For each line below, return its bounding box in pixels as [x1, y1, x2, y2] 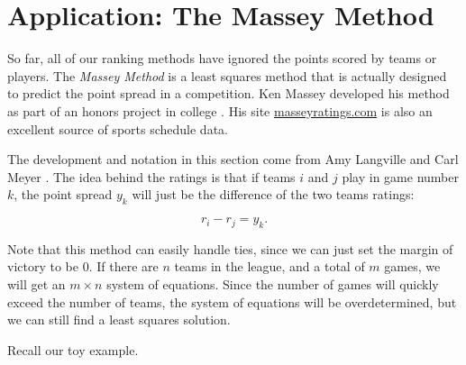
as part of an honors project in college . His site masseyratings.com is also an [7, 101, 433, 120]
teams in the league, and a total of [174, 257, 365, 276]
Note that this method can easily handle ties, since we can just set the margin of [7, 239, 453, 258]
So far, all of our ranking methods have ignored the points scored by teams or [7, 49, 437, 68]
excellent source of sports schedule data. [7, 119, 228, 138]
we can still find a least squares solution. [7, 310, 231, 329]
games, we [384, 257, 441, 276]
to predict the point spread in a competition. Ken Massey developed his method [7, 84, 450, 103]
